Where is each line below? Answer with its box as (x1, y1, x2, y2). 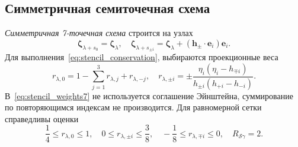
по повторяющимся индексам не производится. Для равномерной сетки (5, 101, 262, 113)
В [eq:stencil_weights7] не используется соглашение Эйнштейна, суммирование (5, 89, 293, 102)
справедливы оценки (5, 112, 79, 125)
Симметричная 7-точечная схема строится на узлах (5, 27, 193, 39)
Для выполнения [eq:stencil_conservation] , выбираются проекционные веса (5, 51, 278, 63)
